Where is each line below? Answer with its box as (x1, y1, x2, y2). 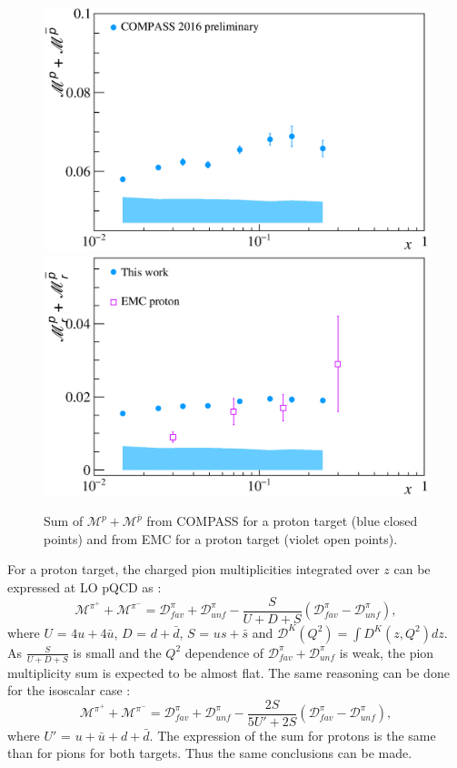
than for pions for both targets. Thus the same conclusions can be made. (7, 743, 412, 763)
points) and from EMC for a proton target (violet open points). (44, 529, 398, 548)
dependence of (184, 642, 264, 662)
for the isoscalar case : (7, 681, 131, 700)
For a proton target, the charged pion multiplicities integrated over (7, 560, 380, 579)
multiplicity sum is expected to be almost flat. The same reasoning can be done (7, 662, 450, 682)
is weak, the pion (339, 642, 434, 662)
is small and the (73, 642, 162, 662)
